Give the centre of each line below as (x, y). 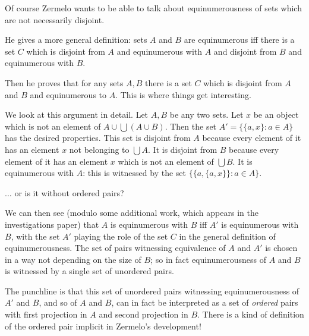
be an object (276, 114)
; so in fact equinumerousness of (208, 259)
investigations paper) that (52, 224)
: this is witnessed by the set (134, 173)
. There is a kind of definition (251, 314)
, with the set (35, 236)
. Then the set (191, 126)
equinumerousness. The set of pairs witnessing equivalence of (115, 248)
